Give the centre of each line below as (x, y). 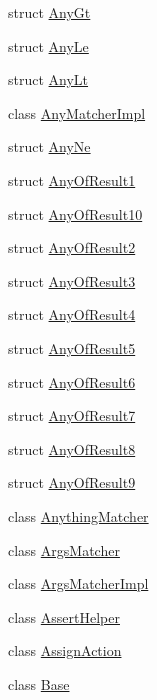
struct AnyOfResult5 (72, 347)
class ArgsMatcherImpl (78, 583)
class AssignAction (65, 650)
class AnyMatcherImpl (77, 112)
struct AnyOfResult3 (72, 280)
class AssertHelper (64, 616)
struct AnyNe (49, 146)
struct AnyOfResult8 (72, 448)
